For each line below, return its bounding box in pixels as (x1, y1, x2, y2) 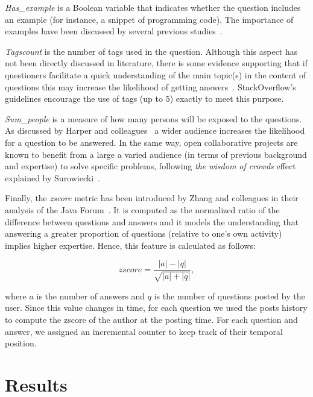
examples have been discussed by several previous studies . (5, 25, 223, 37)
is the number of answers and (36, 289, 145, 302)
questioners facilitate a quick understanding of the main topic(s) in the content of (5, 68, 306, 81)
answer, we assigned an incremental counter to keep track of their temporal (5, 325, 283, 337)
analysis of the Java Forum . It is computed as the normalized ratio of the (5, 203, 280, 216)
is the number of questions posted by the (154, 289, 305, 302)
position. (5, 337, 37, 349)
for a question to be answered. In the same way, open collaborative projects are (5, 136, 298, 148)
